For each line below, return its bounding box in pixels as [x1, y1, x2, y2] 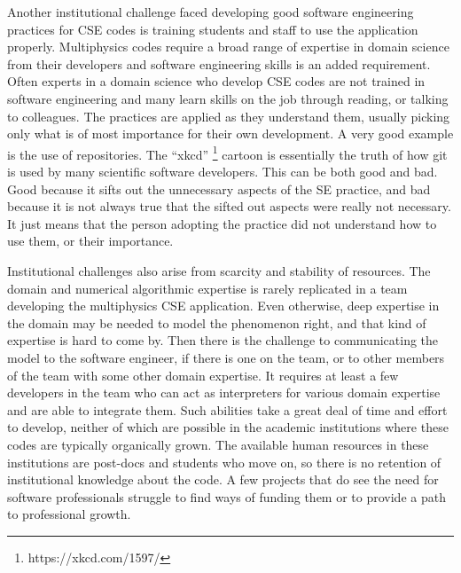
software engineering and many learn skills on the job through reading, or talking [7, 89, 449, 107]
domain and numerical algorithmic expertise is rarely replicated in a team [7, 279, 408, 297]
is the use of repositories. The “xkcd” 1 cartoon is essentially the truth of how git [7, 142, 448, 163]
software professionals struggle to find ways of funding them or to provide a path [7, 487, 446, 506]
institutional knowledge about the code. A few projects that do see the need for [7, 470, 439, 489]
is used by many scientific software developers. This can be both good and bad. [7, 162, 438, 180]
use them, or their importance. [7, 232, 174, 250]
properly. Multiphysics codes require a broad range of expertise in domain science [7, 37, 449, 56]
